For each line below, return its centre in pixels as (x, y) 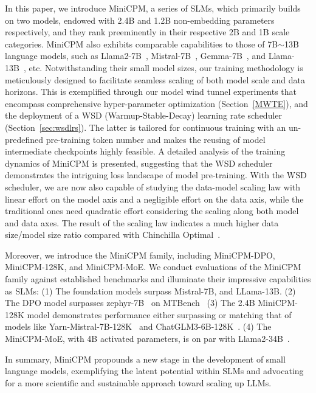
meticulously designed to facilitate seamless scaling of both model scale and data (155, 79)
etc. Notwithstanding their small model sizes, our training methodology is (166, 67)
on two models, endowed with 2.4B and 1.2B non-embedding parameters (140, 20)
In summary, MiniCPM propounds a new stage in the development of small (145, 359)
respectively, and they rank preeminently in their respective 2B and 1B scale (147, 32)
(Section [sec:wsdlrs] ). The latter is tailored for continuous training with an (146, 127)
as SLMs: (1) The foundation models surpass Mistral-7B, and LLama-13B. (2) (150, 290)
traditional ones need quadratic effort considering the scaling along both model (152, 211)
